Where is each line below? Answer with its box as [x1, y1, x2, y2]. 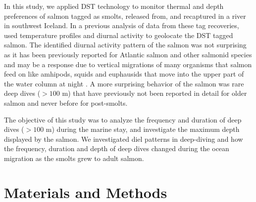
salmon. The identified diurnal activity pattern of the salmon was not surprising [4, 40, 247, 50]
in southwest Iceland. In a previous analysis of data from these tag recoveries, [4, 20, 239, 31]
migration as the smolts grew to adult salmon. [4, 153, 144, 163]
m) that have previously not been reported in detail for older [62, 88, 247, 98]
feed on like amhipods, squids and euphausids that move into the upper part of [4, 69, 244, 79]
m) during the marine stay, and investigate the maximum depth [46, 124, 240, 134]
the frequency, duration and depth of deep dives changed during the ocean [4, 143, 229, 154]
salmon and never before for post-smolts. [4, 97, 128, 108]
